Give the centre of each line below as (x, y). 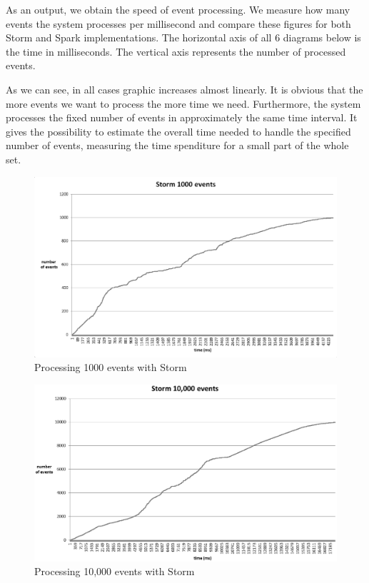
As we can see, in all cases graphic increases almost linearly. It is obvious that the (184, 89)
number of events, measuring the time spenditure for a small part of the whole (177, 145)
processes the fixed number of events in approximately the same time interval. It (182, 117)
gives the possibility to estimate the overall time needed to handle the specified (178, 131)
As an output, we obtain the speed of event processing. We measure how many (178, 9)
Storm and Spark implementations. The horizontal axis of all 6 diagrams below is (183, 37)
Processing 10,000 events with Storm (115, 571)
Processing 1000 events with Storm (111, 367)
